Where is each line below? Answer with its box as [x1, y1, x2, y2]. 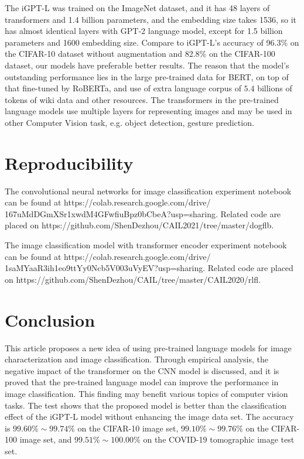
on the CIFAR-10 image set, [77, 422, 179, 434]
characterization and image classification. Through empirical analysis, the [5, 353, 269, 365]
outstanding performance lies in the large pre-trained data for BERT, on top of [5, 70, 289, 83]
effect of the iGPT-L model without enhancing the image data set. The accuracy [5, 410, 294, 423]
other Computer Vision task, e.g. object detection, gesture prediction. [5, 116, 254, 128]
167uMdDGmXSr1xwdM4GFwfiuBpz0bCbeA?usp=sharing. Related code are [5, 207, 281, 220]
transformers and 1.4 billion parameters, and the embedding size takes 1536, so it [5, 13, 297, 25]
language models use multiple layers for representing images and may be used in [5, 105, 292, 117]
